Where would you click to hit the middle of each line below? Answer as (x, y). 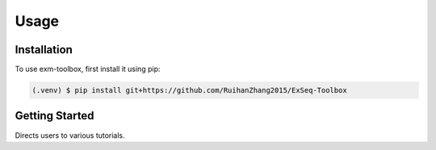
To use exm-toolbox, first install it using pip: (88, 69)
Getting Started (55, 116)
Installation (44, 50)
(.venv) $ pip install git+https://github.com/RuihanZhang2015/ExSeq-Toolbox (189, 90)
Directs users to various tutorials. (70, 135)
